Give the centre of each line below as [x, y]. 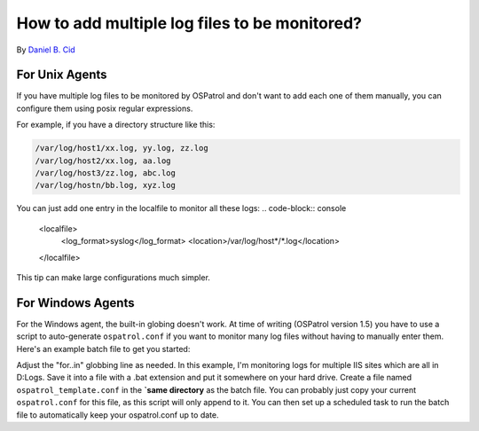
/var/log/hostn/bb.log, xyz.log [106, 185]
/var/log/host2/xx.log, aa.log [103, 161]
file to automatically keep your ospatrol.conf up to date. [118, 415]
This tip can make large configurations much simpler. [113, 277]
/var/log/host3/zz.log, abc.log [106, 173]
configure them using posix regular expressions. [105, 108]
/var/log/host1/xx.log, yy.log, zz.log [122, 148]
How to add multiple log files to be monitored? [189, 23]
